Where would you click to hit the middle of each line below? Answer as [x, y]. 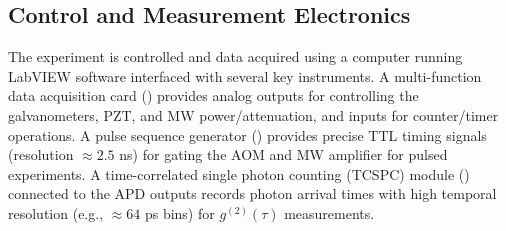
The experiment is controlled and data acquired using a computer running [235, 56]
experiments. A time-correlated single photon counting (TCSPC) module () [239, 173]
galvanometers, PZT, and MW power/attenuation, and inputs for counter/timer [253, 114]
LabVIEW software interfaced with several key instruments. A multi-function [245, 75]
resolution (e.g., [56, 212]
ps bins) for [179, 212]
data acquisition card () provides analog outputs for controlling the [213, 95]
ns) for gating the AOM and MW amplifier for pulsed [283, 154]
